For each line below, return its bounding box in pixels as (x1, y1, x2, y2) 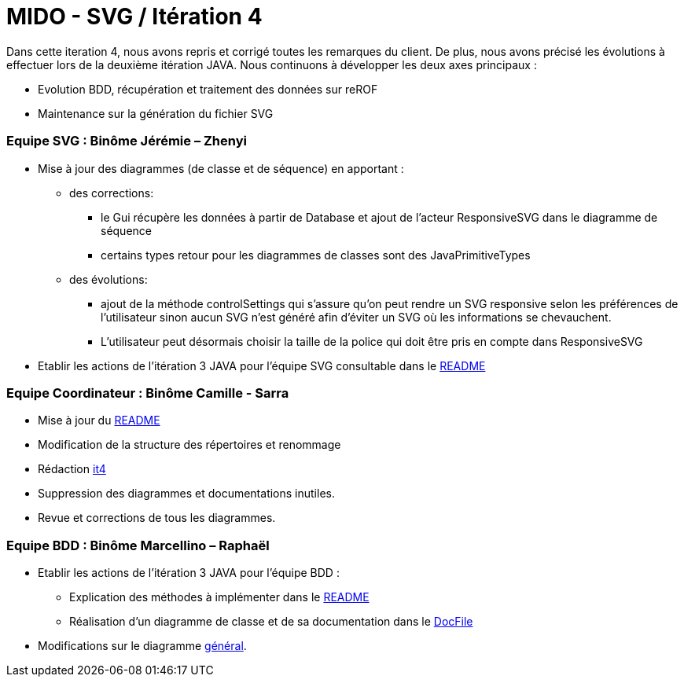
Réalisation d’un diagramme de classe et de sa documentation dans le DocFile (69, 615, 473, 628)
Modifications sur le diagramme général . (38, 639, 247, 652)
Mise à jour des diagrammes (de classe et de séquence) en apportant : (38, 161, 404, 175)
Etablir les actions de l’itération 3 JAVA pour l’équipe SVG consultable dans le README (38, 358, 486, 373)
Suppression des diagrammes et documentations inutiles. (38, 487, 335, 501)
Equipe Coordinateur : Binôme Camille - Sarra (6, 384, 289, 401)
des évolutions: (69, 272, 148, 286)
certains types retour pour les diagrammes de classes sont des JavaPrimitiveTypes (101, 248, 531, 262)
